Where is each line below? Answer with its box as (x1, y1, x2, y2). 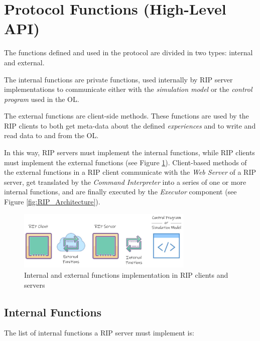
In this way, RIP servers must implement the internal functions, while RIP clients (4, 147, 255, 158)
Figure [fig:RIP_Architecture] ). (4, 196, 100, 207)
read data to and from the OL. (4, 130, 99, 141)
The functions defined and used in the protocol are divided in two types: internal (4, 47, 253, 58)
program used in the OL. (4, 93, 79, 104)
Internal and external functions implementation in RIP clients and (24, 269, 228, 280)
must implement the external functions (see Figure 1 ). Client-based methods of (4, 157, 247, 167)
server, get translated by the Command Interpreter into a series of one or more (4, 176, 246, 187)
